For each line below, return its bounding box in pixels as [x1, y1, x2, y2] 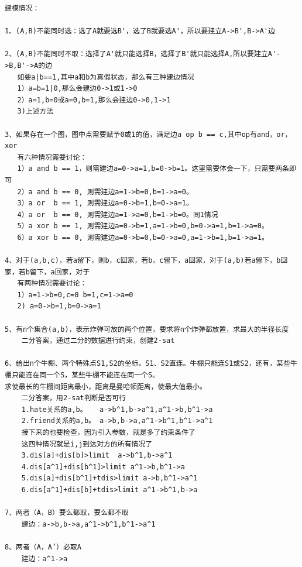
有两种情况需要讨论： [17, 279, 87, 288]
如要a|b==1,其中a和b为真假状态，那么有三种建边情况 [17, 73, 194, 81]
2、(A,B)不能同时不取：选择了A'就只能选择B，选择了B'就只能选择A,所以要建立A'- [5, 50, 281, 59]
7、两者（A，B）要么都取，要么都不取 [5, 508, 129, 517]
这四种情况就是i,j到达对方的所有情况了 [21, 439, 153, 448]
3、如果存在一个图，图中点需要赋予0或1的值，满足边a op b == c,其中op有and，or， [5, 130, 292, 139]
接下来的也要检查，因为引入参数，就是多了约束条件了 [21, 428, 195, 437]
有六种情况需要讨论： [17, 153, 87, 161]
